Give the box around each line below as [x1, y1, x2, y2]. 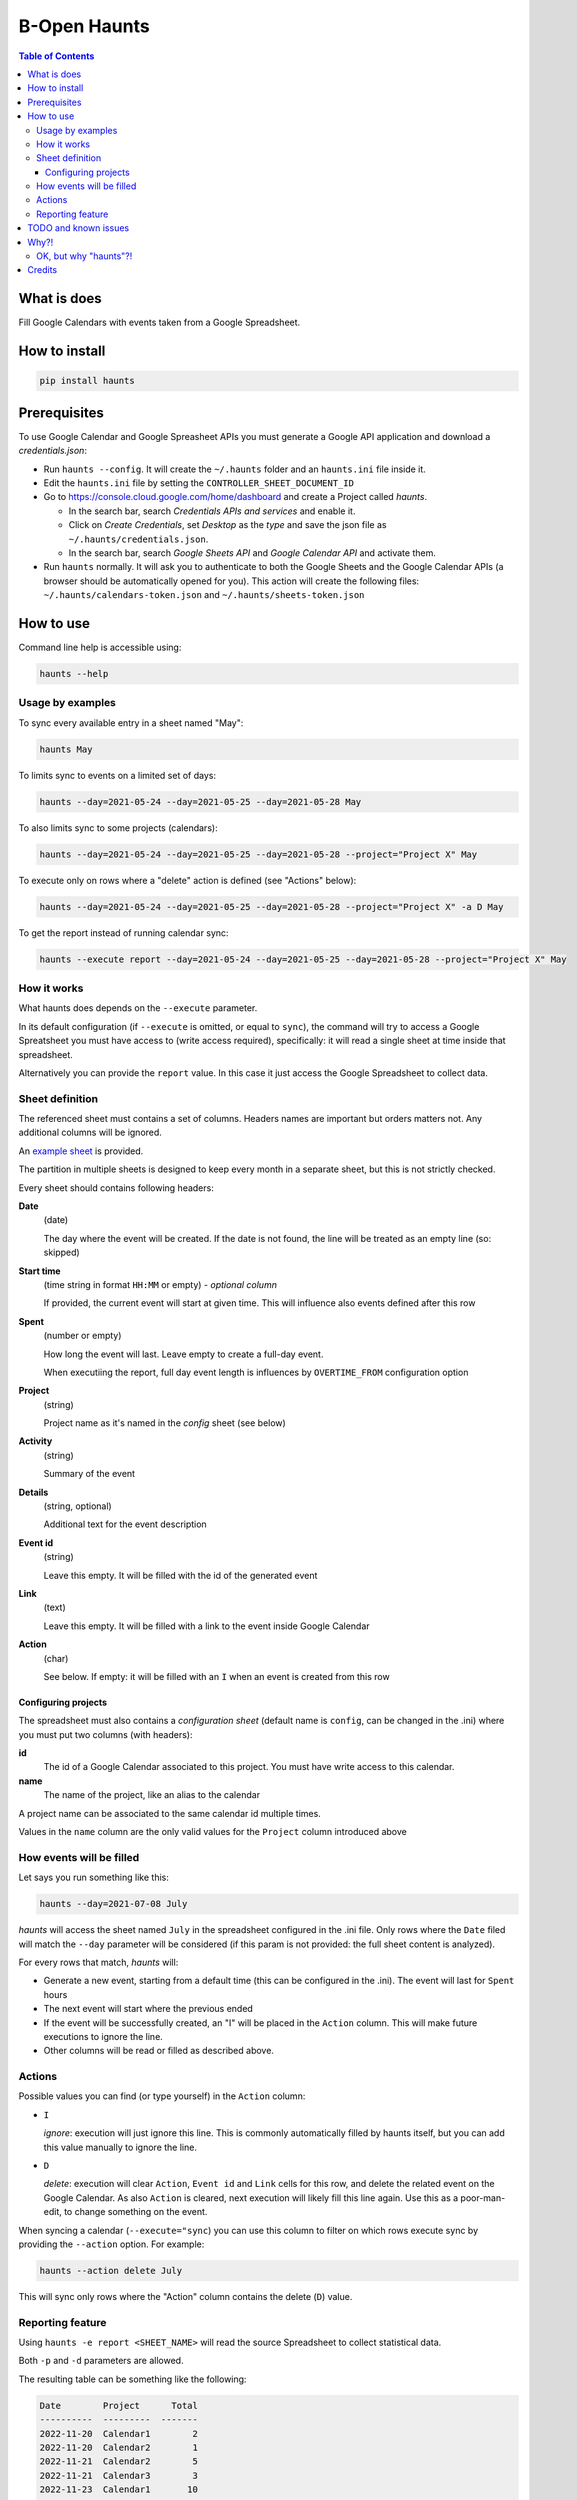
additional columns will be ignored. [18, 1126, 162, 1139]
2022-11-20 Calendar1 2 [39, 2428, 199, 2439]
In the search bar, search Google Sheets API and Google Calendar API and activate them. [68, 546, 437, 559]
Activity [18, 1435, 53, 1447]
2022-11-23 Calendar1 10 [39, 2484, 199, 2495]
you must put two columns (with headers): [18, 1728, 193, 1740]
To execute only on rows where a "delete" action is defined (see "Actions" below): [18, 874, 357, 886]
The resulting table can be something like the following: [18, 2373, 247, 2385]
